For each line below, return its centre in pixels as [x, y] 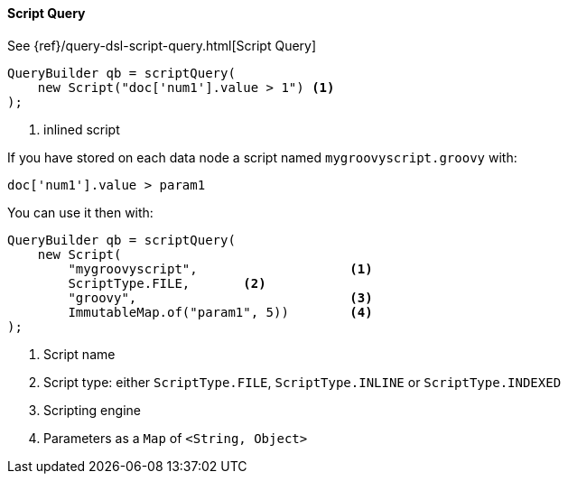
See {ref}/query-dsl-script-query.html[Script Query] [162, 45]
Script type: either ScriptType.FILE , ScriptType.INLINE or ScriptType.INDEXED [303, 382]
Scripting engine [92, 410]
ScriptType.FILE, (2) [167, 283]
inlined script [82, 129]
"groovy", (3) [220, 297]
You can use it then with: [80, 212]
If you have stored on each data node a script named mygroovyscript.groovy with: [262, 157]
